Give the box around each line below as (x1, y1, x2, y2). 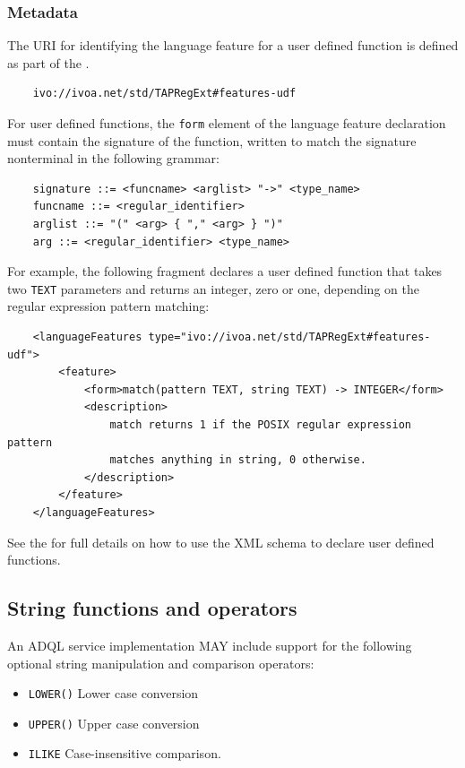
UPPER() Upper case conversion (28, 713, 200, 732)
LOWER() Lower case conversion (28, 684, 199, 703)
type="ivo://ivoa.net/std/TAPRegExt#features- (148, 331, 431, 344)
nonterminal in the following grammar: (7, 149, 220, 168)
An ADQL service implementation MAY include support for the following (7, 635, 412, 654)
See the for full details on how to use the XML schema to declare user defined (7, 532, 435, 551)
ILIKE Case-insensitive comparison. (28, 744, 221, 763)
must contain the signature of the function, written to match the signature (7, 131, 417, 150)
